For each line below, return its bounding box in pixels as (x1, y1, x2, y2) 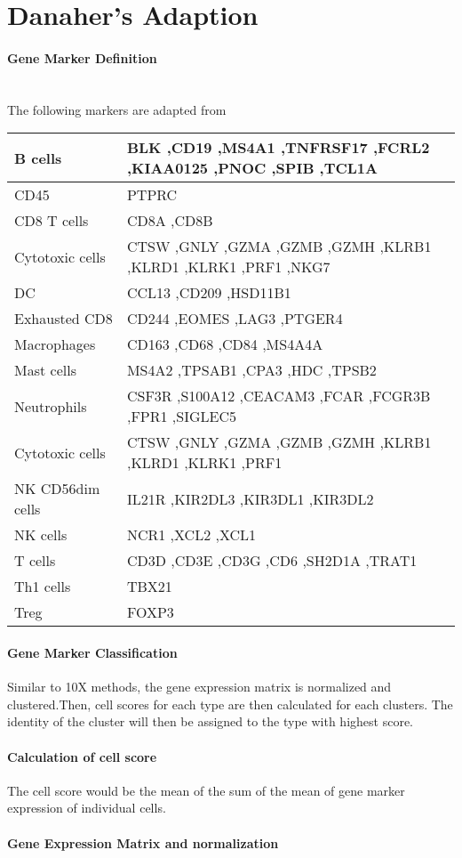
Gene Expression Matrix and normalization (7, 833, 279, 852)
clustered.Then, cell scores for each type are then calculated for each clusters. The (7, 694, 453, 713)
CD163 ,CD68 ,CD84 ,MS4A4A (126, 334, 323, 355)
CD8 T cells (14, 210, 89, 231)
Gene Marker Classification (7, 643, 178, 661)
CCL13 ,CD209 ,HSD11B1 (126, 282, 291, 304)
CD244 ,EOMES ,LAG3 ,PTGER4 (126, 308, 343, 329)
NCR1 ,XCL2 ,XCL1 (126, 524, 257, 546)
